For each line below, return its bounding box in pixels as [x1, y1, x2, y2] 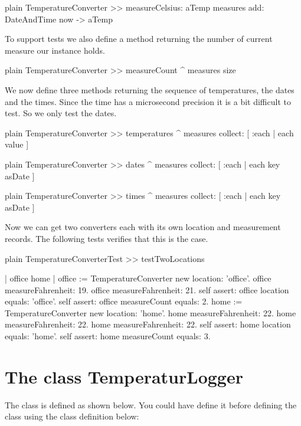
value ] [5, 138, 29, 150]
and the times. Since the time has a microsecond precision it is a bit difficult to [5, 95, 291, 107]
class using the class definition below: [5, 410, 139, 422]
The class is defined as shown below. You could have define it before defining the [5, 398, 297, 411]
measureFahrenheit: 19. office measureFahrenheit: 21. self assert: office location [5, 283, 289, 296]
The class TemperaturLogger [5, 364, 243, 388]
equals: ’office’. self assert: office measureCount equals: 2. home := [5, 295, 243, 307]
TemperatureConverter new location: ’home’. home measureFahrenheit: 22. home [5, 306, 296, 319]
